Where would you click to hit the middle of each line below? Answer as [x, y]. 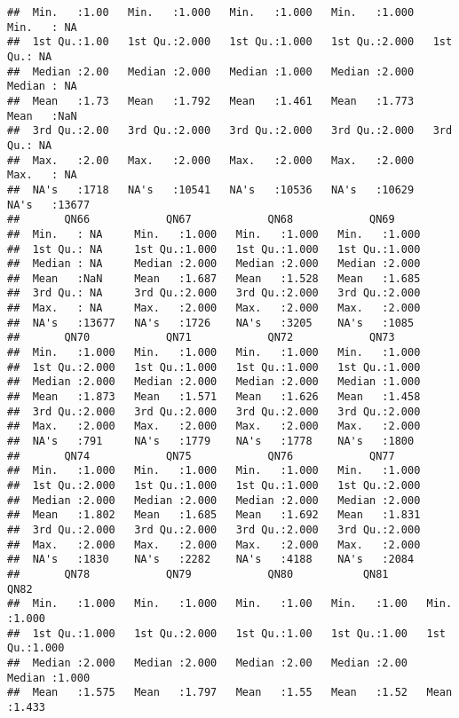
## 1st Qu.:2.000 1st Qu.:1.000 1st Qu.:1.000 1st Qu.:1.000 [214, 367]
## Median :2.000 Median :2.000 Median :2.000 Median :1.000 [214, 382]
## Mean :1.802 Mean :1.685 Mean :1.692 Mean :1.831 [214, 515]
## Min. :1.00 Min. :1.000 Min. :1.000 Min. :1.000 [211, 12]
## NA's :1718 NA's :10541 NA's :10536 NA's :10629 [211, 189]
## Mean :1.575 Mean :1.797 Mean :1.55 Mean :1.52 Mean [230, 693]
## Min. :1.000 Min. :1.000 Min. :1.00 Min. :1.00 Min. [230, 604]
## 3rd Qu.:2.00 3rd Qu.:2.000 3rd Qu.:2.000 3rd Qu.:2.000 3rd [230, 131]
